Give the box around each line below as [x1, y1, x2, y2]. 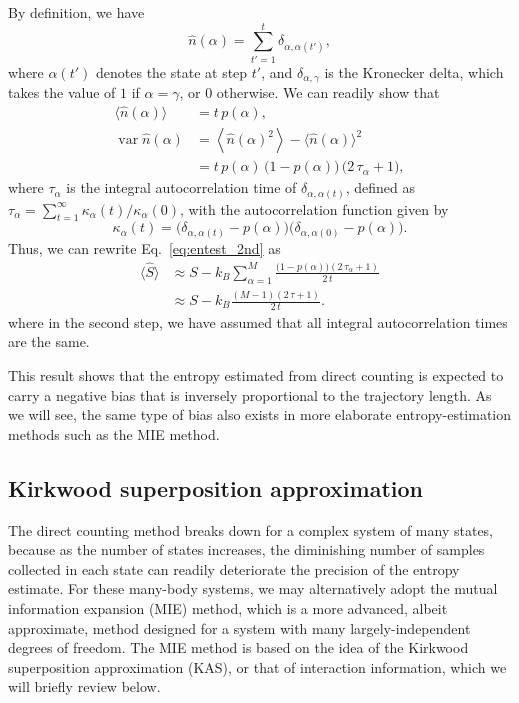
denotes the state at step [96, 61, 248, 82]
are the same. [8, 331, 90, 352]
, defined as [345, 177, 415, 198]
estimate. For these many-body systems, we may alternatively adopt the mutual [8, 578, 498, 599]
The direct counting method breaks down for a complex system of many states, [8, 519, 494, 540]
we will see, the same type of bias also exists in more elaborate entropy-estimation [8, 404, 512, 425]
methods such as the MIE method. [8, 423, 220, 444]
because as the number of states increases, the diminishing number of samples [8, 539, 485, 560]
